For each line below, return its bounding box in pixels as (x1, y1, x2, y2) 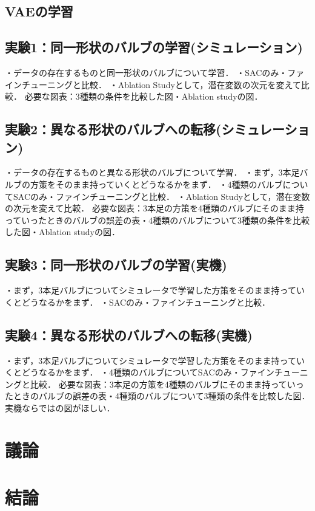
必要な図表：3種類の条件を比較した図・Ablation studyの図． (24, 90, 263, 103)
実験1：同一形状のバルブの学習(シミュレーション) (5, 38, 303, 57)
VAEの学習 (5, 2, 73, 21)
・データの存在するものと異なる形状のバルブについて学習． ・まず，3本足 (5, 166, 300, 179)
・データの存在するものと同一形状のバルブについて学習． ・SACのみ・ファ (5, 66, 305, 78)
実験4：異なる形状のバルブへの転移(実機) (5, 325, 253, 344)
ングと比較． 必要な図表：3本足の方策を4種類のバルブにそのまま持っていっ (5, 377, 304, 390)
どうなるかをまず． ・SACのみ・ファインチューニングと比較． (21, 295, 271, 308)
